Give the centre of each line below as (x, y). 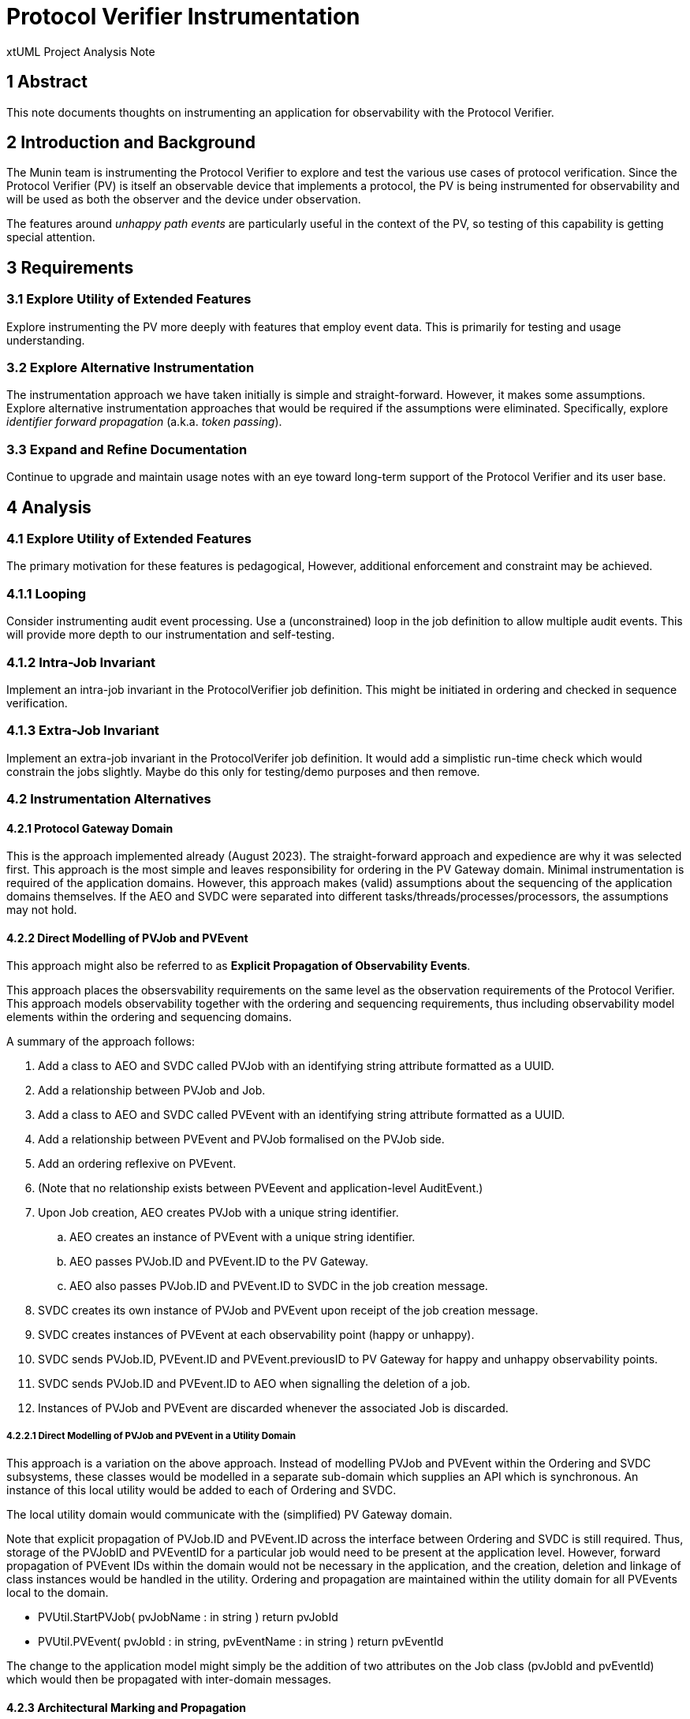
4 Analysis (49, 507)
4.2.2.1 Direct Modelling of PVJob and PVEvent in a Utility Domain (151, 1436)
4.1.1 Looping (47, 593)
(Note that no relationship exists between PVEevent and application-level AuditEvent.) (261, 1188)
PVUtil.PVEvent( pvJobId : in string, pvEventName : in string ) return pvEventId (241, 1642)
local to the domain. (58, 1593)
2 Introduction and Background (131, 143)
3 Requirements (70, 267)
